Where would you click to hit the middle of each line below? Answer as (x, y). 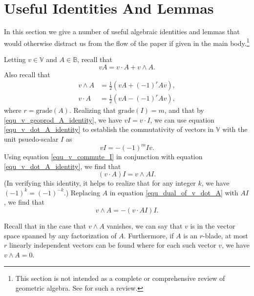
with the (235, 129)
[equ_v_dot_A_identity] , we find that (63, 166)
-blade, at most (225, 235)
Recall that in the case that (45, 226)
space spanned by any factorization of (60, 235)
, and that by (184, 110)
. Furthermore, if (149, 235)
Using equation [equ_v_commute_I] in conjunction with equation (103, 157)
